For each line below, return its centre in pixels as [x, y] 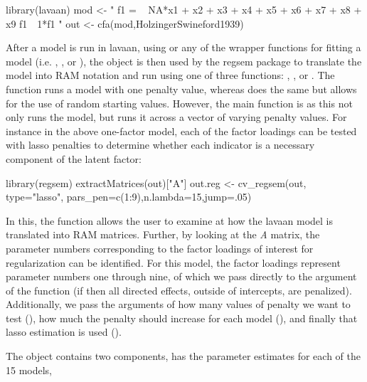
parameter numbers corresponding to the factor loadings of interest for [160, 248]
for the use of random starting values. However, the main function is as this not [179, 103]
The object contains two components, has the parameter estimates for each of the [183, 356]
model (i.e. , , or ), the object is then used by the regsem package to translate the [184, 61]
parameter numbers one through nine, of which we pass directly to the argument [181, 276]
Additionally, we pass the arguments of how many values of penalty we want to [178, 304]
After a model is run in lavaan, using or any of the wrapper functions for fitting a [183, 47]
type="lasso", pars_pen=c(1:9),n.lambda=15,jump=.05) [129, 197]
